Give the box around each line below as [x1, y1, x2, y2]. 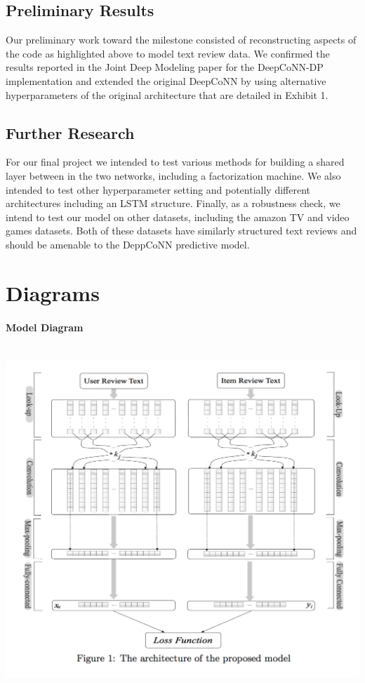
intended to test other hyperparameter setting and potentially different [6, 182, 310, 197]
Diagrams [6, 278, 100, 307]
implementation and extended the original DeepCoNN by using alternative [6, 73, 326, 88]
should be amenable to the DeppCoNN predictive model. [6, 237, 250, 251]
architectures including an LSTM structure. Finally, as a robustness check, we [6, 196, 340, 211]
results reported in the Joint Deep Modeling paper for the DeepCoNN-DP [6, 60, 324, 74]
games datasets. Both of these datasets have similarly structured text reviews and [6, 223, 357, 238]
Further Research [6, 121, 135, 143]
